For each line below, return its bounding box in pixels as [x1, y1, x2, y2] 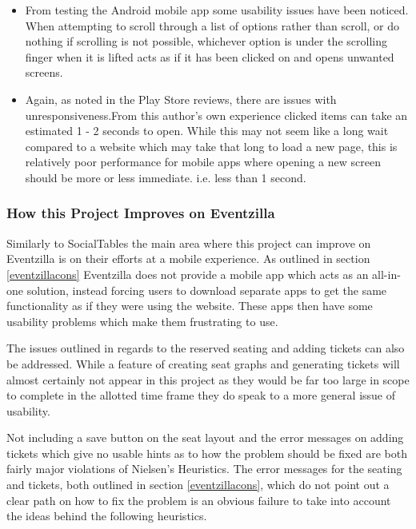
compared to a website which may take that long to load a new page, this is [25, 137, 398, 154]
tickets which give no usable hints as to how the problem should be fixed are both [6, 444, 407, 461]
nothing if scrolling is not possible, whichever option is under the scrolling [25, 33, 387, 50]
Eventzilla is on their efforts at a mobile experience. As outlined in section [6, 250, 370, 267]
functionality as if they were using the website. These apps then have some [6, 297, 373, 314]
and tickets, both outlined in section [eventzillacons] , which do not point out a [6, 476, 390, 493]
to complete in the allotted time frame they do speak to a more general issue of [6, 387, 396, 404]
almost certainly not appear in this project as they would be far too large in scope [6, 371, 410, 388]
